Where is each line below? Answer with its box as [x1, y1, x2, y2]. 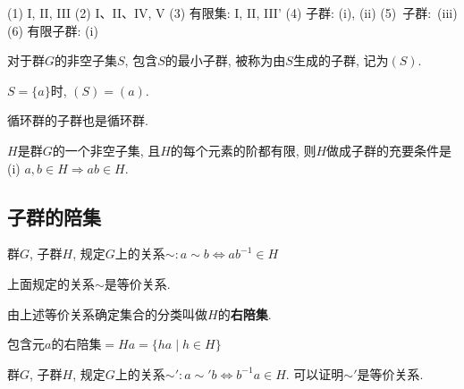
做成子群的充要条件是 [326, 140, 452, 159]
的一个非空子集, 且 [52, 140, 161, 159]
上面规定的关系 [7, 274, 95, 292]
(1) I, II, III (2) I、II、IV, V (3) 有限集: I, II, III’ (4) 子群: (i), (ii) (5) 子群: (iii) [7, 4, 458, 21]
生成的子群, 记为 [292, 51, 389, 70]
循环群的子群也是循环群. [7, 111, 148, 130]
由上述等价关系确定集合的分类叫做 [7, 304, 207, 323]
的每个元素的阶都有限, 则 [170, 140, 316, 159]
